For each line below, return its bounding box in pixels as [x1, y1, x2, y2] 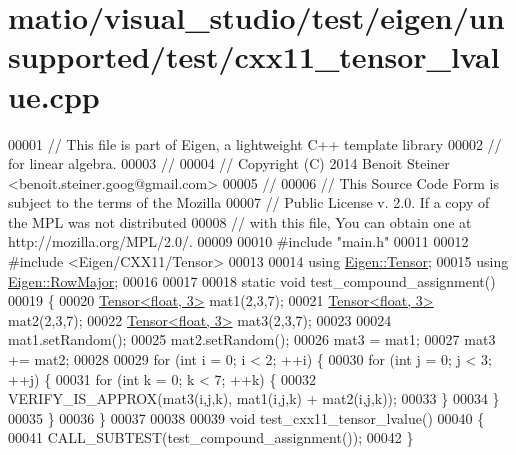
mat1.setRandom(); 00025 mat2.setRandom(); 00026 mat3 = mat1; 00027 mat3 [8, 329, 496, 350]
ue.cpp [8, 75, 100, 116]
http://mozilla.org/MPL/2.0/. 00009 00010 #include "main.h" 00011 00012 [8, 231, 469, 252]
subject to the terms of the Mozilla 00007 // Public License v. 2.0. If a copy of [8, 192, 490, 213]
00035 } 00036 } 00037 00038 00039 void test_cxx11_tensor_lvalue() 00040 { [8, 407, 485, 428]
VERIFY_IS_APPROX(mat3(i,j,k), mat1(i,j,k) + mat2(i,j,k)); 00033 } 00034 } [8, 388, 500, 409]
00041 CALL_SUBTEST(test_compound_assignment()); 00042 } [8, 427, 414, 448]
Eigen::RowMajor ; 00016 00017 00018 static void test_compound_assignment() [8, 270, 496, 291]
